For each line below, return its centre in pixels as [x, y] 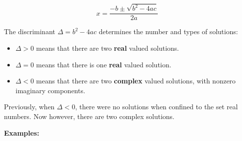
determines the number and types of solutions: [168, 31]
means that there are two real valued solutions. [108, 48]
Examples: [22, 132]
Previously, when [29, 107]
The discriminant [30, 31]
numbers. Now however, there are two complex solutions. [89, 116]
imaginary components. [50, 90]
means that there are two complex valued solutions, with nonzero [136, 81]
